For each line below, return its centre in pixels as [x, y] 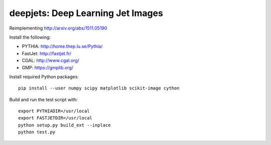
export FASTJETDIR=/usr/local [55, 118]
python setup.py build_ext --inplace [65, 125]
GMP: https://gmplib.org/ [48, 67]
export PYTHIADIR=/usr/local [54, 111]
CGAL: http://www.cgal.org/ [51, 61]
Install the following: [30, 37]
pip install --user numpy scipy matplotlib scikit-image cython [99, 88]
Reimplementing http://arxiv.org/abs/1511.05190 [58, 28]
